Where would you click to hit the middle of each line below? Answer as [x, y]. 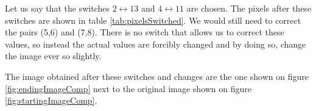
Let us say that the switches [57, 8]
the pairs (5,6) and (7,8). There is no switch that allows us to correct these [145, 32]
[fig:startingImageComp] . [51, 100]
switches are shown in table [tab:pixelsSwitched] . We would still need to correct [153, 20]
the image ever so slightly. [53, 56]
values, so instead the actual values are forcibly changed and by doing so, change [156, 44]
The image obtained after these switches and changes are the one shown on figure [157, 76]
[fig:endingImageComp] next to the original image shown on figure [128, 88]
